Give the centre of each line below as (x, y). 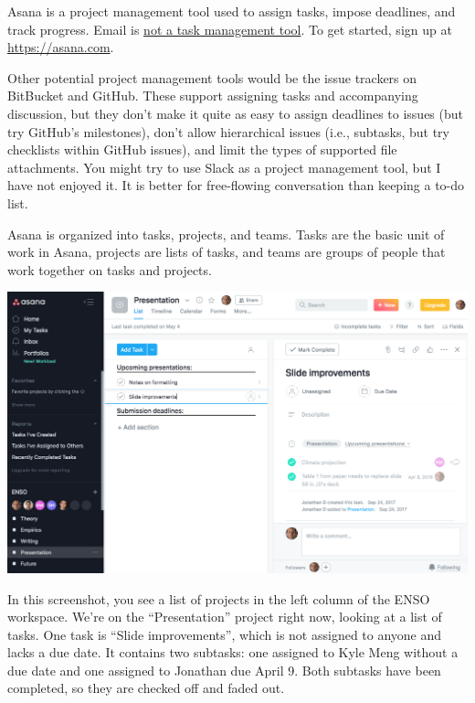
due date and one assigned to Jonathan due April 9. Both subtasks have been (224, 670)
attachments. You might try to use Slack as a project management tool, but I (224, 167)
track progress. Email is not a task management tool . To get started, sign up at (230, 29)
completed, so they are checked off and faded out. (146, 688)
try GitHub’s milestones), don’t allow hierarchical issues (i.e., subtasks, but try (228, 131)
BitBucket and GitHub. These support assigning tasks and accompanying (213, 96)
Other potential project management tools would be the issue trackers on (212, 77)
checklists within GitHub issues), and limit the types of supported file (202, 149)
